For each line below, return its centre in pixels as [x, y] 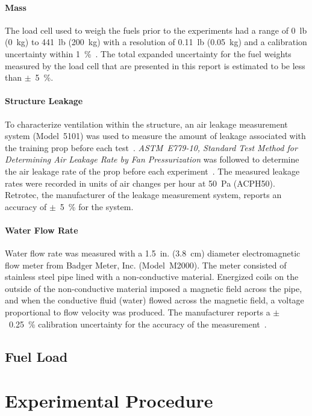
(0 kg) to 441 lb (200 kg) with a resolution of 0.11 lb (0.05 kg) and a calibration [156, 42]
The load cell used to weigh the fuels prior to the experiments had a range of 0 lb [156, 30]
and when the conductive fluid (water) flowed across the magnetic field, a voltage [154, 300]
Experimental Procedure [109, 401]
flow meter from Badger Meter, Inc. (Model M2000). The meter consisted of [146, 265]
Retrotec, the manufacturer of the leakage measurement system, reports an [143, 195]
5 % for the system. [97, 206]
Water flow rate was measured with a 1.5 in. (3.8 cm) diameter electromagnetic [153, 253]
